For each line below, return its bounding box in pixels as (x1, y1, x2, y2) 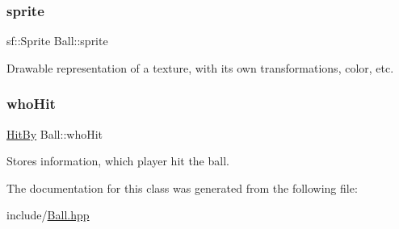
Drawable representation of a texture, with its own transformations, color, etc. (6, 59, 394, 76)
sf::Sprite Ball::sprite (6, 32, 108, 49)
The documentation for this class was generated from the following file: (6, 179, 358, 196)
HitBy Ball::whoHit (6, 125, 103, 142)
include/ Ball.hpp (6, 206, 90, 223)
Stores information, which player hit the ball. (6, 152, 229, 169)
